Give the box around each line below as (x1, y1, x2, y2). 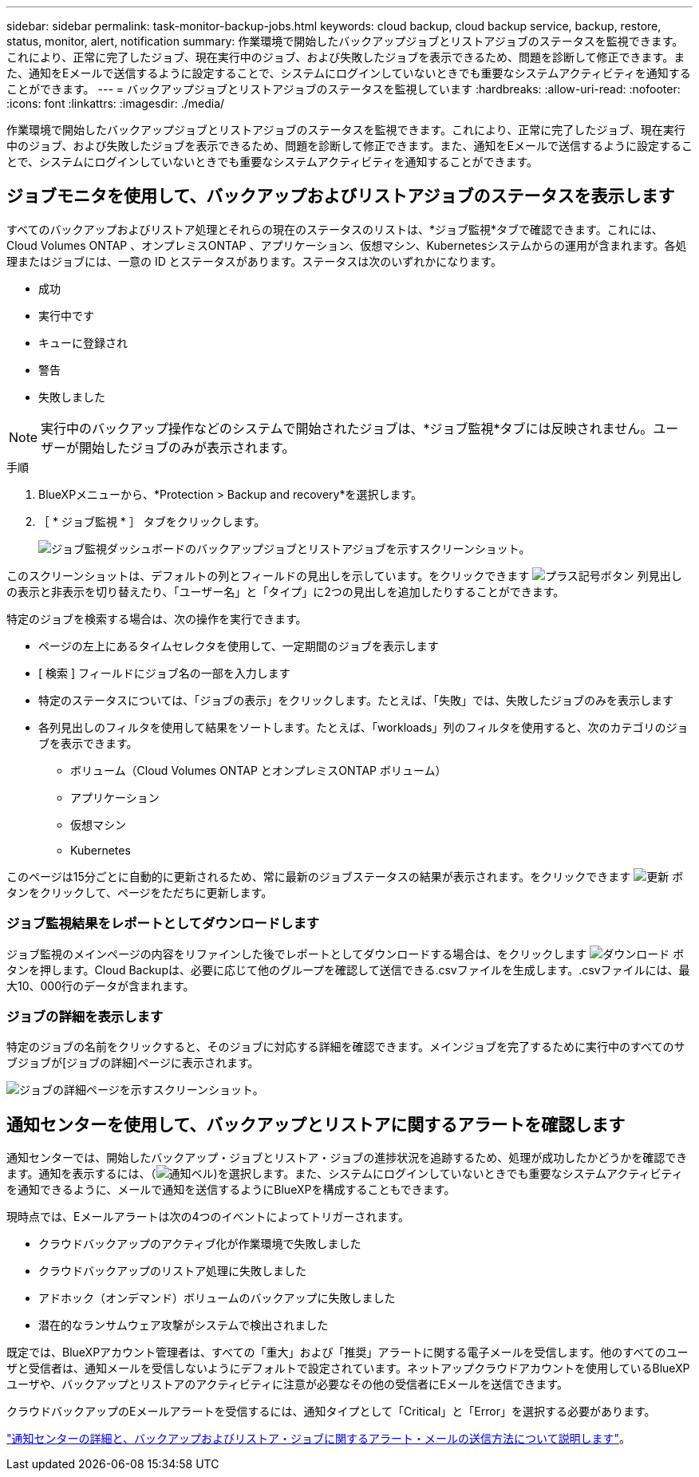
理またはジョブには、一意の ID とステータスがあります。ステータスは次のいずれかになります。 (6, 254, 502, 268)
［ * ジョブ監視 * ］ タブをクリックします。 (38, 514, 266, 528)
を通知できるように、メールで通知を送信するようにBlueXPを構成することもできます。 (6, 1183, 456, 1197)
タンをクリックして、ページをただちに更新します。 (6, 885, 273, 899)
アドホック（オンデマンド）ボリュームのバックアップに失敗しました (38, 1291, 396, 1305)
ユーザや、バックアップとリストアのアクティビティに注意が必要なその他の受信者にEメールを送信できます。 (6, 1377, 568, 1392)
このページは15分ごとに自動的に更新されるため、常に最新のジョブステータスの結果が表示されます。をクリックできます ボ (6, 869, 684, 883)
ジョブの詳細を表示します (6, 1008, 164, 1025)
